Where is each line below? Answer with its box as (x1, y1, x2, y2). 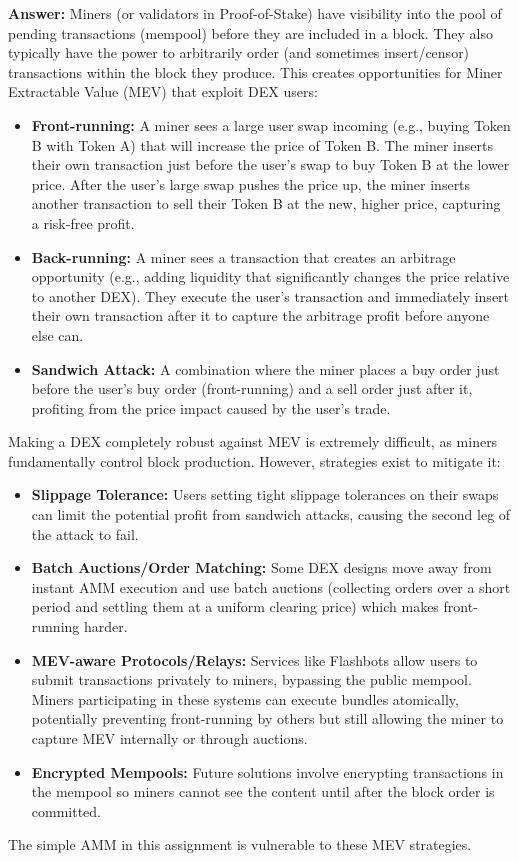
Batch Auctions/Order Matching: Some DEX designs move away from (31, 557, 492, 578)
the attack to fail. (31, 523, 139, 544)
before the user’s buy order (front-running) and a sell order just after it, (31, 378, 473, 399)
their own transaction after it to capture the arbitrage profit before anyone (31, 305, 490, 326)
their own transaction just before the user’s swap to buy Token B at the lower (31, 154, 510, 175)
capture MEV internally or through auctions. (31, 728, 308, 748)
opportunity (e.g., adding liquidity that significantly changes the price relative (31, 266, 510, 287)
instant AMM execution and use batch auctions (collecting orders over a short (31, 576, 511, 597)
